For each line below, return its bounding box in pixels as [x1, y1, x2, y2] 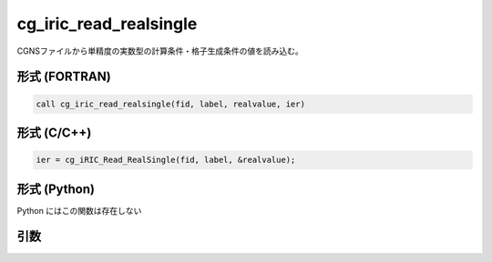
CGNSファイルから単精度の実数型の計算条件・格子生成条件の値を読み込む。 [16, 45, 304, 56]
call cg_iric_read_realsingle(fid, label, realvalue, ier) [36, 98, 305, 109]
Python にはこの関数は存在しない [16, 205, 142, 216]
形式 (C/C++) [16, 125, 92, 140]
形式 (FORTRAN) [16, 69, 111, 85]
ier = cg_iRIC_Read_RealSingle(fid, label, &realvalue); [36, 155, 296, 166]
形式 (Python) [16, 181, 96, 196]
